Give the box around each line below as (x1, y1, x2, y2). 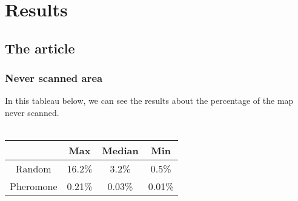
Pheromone (10, 179, 58, 194)
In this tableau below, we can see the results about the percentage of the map (5, 94, 294, 107)
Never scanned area (5, 70, 103, 86)
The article (5, 38, 75, 57)
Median (102, 143, 139, 158)
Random (15, 162, 51, 176)
